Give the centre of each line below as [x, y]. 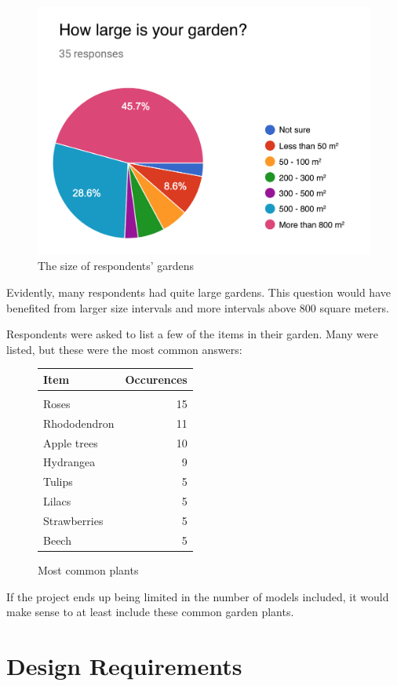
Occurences [156, 379]
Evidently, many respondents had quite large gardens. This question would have [198, 292]
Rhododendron [79, 423]
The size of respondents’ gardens [116, 266]
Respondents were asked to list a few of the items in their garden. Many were [192, 334]
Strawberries [73, 520]
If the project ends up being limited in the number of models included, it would [198, 596]
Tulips [58, 482]
